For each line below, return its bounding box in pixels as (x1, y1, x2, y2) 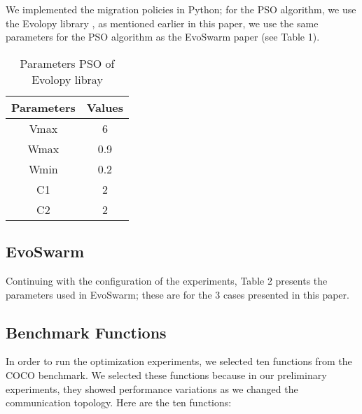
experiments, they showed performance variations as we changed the (6, 381, 298, 396)
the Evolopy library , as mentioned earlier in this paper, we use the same (6, 15, 319, 30)
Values (86, 99, 124, 115)
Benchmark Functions (6, 321, 167, 343)
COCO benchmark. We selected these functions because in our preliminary (6, 367, 327, 382)
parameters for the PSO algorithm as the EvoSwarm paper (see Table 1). (6, 29, 320, 44)
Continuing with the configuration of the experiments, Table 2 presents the (6, 273, 328, 287)
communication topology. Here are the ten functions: (6, 395, 232, 410)
